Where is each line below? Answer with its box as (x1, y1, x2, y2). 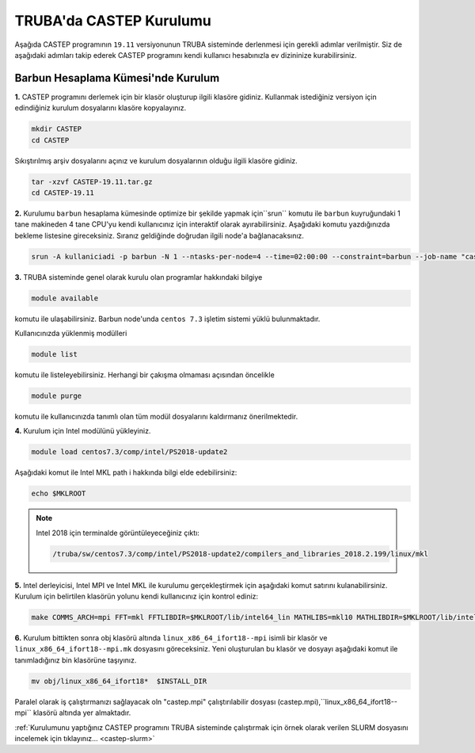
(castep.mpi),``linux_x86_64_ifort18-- (277, 697, 397, 706)
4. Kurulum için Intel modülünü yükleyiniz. (14, 426, 151, 436)
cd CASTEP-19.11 (31, 188, 95, 197)
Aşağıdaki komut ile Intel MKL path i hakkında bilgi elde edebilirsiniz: (14, 468, 237, 477)
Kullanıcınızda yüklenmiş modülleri (14, 329, 127, 338)
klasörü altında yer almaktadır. (32, 708, 131, 717)
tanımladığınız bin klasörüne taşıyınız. (14, 655, 137, 665)
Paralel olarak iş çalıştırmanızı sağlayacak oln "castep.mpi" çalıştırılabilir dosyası (14, 697, 276, 706)
